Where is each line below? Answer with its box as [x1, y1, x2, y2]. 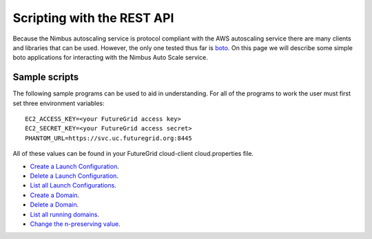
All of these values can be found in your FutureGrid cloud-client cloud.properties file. [12, 150, 254, 158]
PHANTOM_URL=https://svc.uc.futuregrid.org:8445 [25, 134, 192, 142]
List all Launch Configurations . [30, 181, 116, 190]
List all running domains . [30, 210, 100, 218]
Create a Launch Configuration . [30, 162, 120, 170]
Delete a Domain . [30, 201, 79, 209]
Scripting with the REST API [12, 10, 174, 25]
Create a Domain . [30, 191, 80, 199]
